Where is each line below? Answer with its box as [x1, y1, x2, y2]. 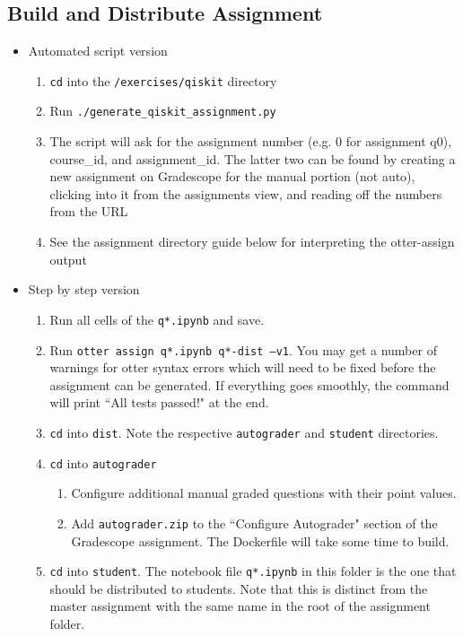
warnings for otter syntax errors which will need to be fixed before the [49, 358, 436, 377]
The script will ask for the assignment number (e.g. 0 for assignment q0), [49, 132, 452, 151]
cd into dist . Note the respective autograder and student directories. [49, 423, 439, 441]
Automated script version [28, 41, 168, 60]
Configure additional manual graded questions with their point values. [71, 484, 457, 502]
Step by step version [28, 280, 140, 299]
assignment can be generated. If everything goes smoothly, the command [49, 375, 450, 394]
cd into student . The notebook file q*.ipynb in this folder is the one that [49, 562, 457, 580]
